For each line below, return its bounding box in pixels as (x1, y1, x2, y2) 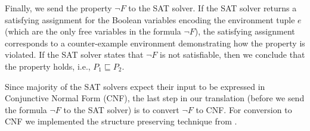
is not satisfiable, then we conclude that (160, 48, 305, 61)
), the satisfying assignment (194, 25, 295, 38)
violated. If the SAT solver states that (5, 48, 144, 61)
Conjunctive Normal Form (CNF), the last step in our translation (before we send (5, 92, 305, 104)
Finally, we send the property (5, 2, 112, 14)
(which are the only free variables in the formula (5, 25, 181, 38)
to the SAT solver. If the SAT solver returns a (128, 2, 297, 14)
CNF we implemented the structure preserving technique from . (5, 115, 237, 127)
